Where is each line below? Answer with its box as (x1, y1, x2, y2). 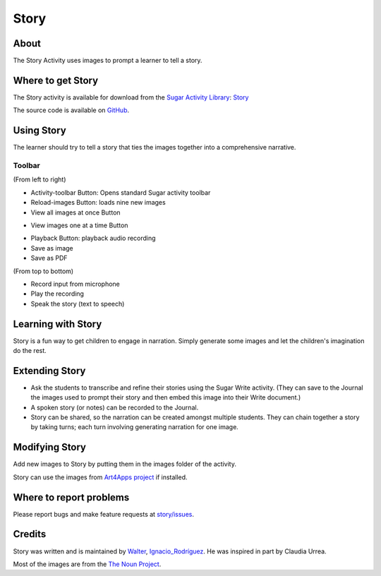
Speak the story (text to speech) (30, 299, 125, 308)
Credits (13, 528, 47, 540)
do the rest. (13, 347, 47, 354)
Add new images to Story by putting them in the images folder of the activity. (13, 460, 236, 469)
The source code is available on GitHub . (13, 106, 130, 114)
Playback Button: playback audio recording (30, 234, 156, 243)
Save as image (30, 244, 73, 252)
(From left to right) (13, 175, 66, 184)
